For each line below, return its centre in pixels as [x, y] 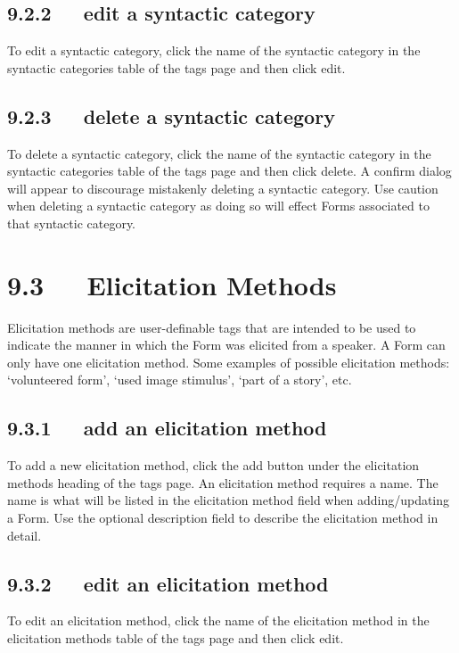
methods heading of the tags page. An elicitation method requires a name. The [223, 482]
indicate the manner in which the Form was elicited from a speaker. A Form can [226, 345]
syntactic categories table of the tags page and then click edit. [176, 67]
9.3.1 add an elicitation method [167, 428]
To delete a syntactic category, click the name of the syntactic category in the [219, 153]
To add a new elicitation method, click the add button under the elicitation [213, 465]
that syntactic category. [72, 223]
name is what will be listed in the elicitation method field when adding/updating [229, 500]
